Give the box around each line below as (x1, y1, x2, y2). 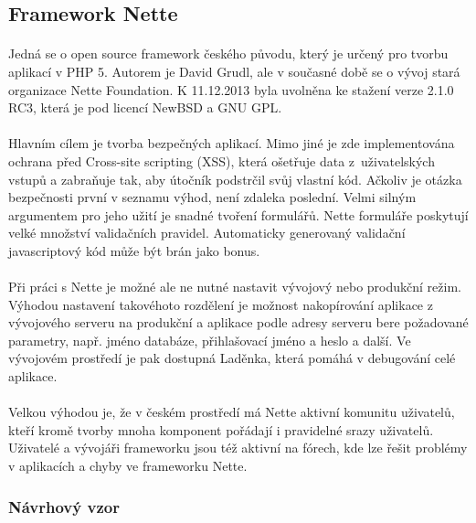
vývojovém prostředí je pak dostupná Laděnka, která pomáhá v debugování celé (8, 348, 456, 368)
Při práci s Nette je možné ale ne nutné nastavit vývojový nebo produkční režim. (8, 277, 461, 296)
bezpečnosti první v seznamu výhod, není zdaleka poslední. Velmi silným (8, 187, 417, 207)
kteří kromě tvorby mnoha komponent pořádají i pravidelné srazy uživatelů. (8, 420, 434, 439)
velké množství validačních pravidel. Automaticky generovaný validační (8, 223, 406, 242)
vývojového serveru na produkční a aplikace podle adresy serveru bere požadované (8, 313, 469, 332)
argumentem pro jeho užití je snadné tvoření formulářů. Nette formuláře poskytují (8, 205, 469, 224)
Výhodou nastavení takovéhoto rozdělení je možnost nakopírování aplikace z (8, 294, 433, 314)
